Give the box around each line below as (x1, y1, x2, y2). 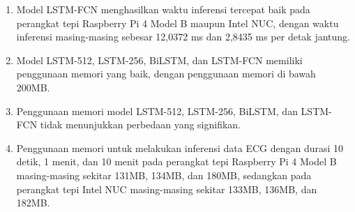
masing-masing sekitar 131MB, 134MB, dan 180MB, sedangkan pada (16, 167, 312, 182)
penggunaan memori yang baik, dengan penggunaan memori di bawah (16, 66, 316, 81)
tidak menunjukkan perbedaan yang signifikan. (40, 117, 241, 132)
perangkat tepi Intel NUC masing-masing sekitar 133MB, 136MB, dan (16, 181, 317, 196)
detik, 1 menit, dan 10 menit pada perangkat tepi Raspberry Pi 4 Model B (16, 154, 337, 169)
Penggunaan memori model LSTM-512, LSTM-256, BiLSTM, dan (16, 103, 298, 118)
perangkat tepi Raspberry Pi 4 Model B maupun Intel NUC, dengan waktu (16, 15, 339, 30)
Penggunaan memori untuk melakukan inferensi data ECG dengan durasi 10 (16, 140, 344, 155)
